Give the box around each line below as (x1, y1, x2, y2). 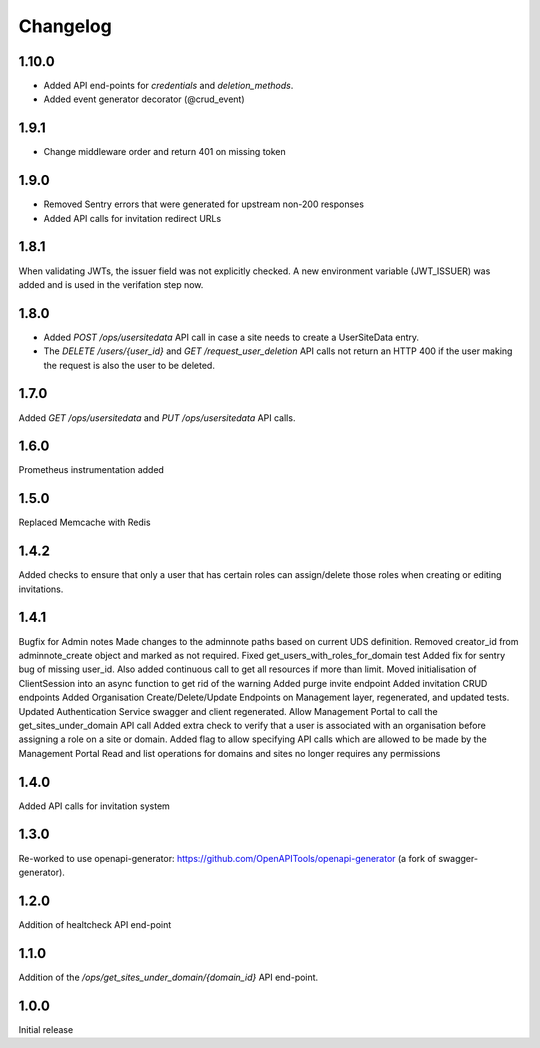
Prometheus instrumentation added (18, 464, 165, 476)
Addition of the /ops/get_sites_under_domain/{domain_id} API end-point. (18, 971, 319, 983)
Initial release (18, 1023, 74, 1035)
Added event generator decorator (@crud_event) (43, 93, 245, 105)
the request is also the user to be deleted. (43, 359, 215, 371)
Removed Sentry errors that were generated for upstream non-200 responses (43, 198, 365, 210)
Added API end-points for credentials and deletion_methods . (43, 80, 294, 92)
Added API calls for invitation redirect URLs (43, 212, 222, 224)
